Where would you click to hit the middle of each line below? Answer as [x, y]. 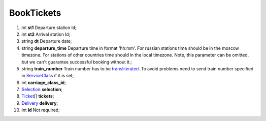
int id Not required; [41, 110]
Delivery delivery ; [40, 103]
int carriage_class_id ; [44, 82]
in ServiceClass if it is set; [48, 76]
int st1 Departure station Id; [49, 28]
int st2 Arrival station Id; [46, 34]
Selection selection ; [42, 90]
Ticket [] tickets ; [38, 96]
